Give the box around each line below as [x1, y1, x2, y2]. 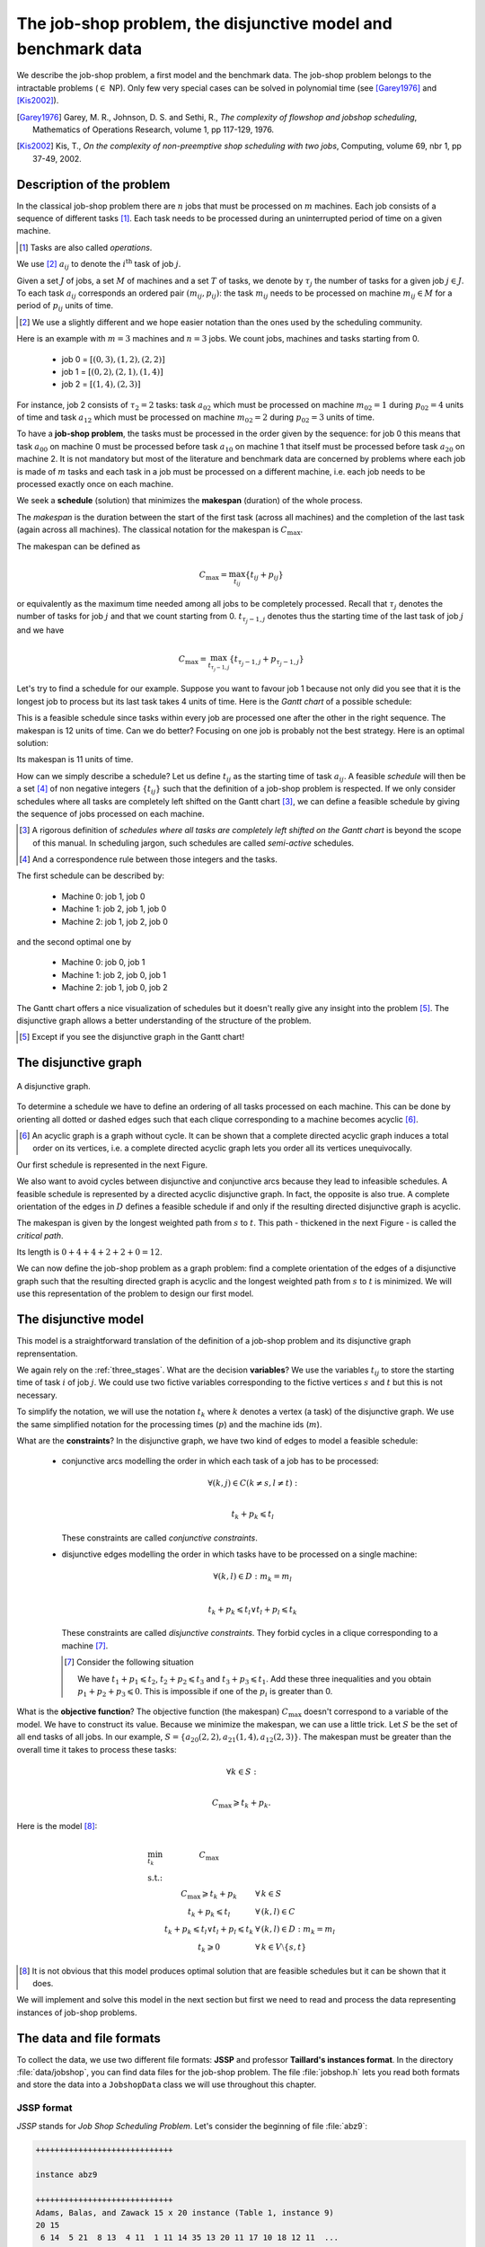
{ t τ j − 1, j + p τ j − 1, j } [229, 654, 304, 668]
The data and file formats [16, 2030, 161, 2046]
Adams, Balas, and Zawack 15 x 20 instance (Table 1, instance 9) [35, 2207, 334, 2217]
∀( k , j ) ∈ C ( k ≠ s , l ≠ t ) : [207, 1479, 298, 1488]
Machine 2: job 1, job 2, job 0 [61, 916, 168, 927]
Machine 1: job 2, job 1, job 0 [61, 903, 167, 914]
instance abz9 [35, 2170, 98, 2180]
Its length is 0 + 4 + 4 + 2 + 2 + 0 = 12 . [16, 1247, 163, 1257]
